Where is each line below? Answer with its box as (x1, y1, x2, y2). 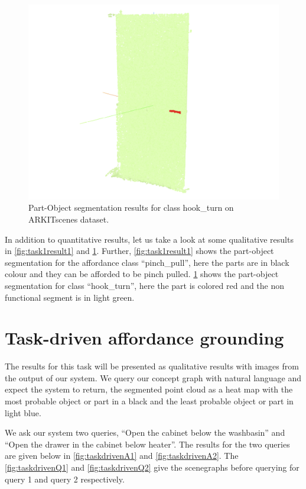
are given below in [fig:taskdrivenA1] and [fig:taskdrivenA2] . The (5, 449, 239, 462)
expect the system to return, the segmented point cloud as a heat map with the (5, 383, 293, 395)
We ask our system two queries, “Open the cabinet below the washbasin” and (5, 426, 285, 439)
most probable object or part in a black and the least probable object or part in (5, 395, 294, 407)
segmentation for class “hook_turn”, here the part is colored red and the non (5, 279, 285, 291)
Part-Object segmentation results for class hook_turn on (28, 201, 234, 214)
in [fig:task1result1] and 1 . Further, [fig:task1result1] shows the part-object (5, 244, 274, 257)
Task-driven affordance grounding (5, 326, 284, 350)
